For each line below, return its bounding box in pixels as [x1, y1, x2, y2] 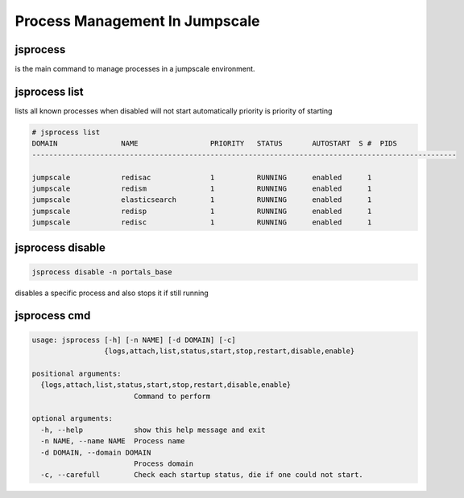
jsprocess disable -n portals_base [31, 267, 172, 277]
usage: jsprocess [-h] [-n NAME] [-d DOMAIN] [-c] [31, 335, 237, 344]
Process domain [133, 459, 193, 468]
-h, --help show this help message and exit [40, 425, 266, 434]
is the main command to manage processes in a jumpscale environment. [14, 64, 255, 74]
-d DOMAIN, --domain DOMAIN [40, 447, 151, 457]
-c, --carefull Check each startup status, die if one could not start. [40, 471, 364, 479]
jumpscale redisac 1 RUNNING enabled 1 [31, 173, 372, 182]
